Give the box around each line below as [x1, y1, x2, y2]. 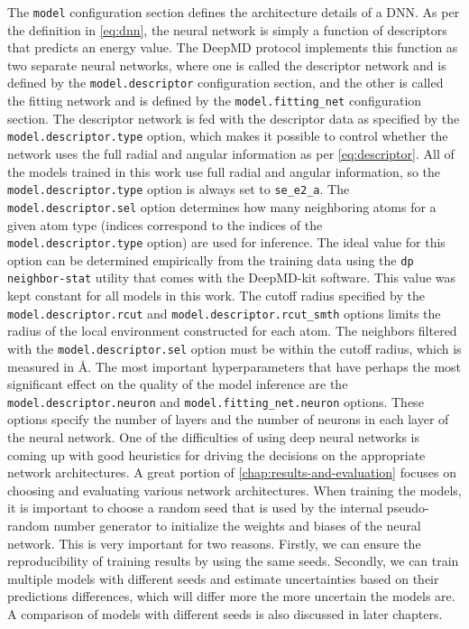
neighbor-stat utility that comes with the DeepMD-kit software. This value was [7, 268, 456, 287]
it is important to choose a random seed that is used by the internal [7, 498, 383, 517]
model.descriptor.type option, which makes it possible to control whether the [7, 126, 448, 145]
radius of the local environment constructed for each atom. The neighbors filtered [7, 321, 457, 340]
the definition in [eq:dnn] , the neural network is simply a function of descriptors [7, 20, 447, 39]
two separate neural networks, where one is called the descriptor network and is [7, 55, 446, 74]
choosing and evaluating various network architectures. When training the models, [7, 480, 462, 499]
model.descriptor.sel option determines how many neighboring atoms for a [7, 197, 437, 216]
